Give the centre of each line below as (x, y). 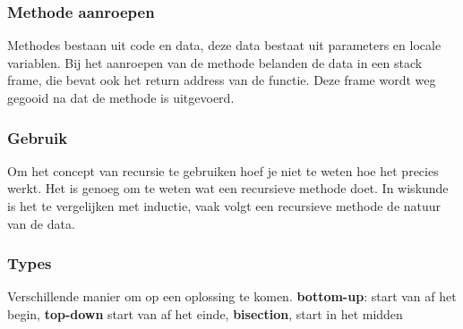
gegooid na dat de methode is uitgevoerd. (121, 97)
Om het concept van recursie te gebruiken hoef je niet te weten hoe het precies (223, 170)
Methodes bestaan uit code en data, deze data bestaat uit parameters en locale (224, 45)
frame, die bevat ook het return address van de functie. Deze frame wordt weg (222, 80)
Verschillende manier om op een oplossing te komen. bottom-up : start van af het (232, 296)
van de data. (41, 223)
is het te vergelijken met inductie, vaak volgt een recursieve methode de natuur (224, 206)
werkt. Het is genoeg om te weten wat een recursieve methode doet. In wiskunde (228, 188)
